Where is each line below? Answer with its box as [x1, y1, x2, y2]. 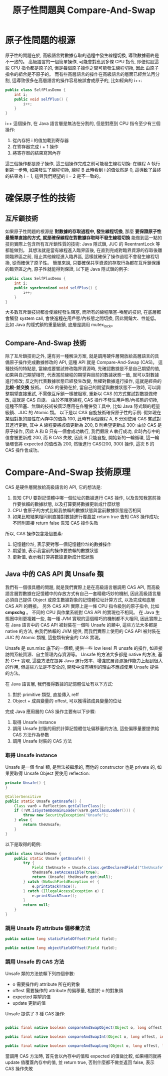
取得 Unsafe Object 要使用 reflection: [13, 770, 90, 776]
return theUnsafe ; [23, 822, 61, 827]
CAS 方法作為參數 [12, 732, 49, 738]
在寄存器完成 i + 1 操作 [12, 144, 58, 150]
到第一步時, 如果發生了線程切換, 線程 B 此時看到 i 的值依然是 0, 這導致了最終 [5, 167, 161, 173]
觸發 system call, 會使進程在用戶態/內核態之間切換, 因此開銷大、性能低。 [9, 315, 159, 321]
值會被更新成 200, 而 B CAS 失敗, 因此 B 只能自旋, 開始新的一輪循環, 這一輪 [5, 435, 159, 441]
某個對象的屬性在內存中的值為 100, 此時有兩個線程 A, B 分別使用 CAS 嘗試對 [5, 416, 161, 422]
